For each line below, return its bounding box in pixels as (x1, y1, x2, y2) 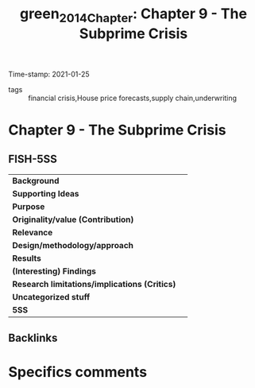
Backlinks (8, 332, 58, 345)
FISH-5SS (8, 153, 58, 166)
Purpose (12, 200, 45, 211)
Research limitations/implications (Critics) (12, 278, 176, 289)
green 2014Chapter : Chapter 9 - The (19, 5, 248, 25)
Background (12, 175, 60, 186)
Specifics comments (8, 363, 148, 382)
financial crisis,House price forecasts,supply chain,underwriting (28, 93, 237, 103)
